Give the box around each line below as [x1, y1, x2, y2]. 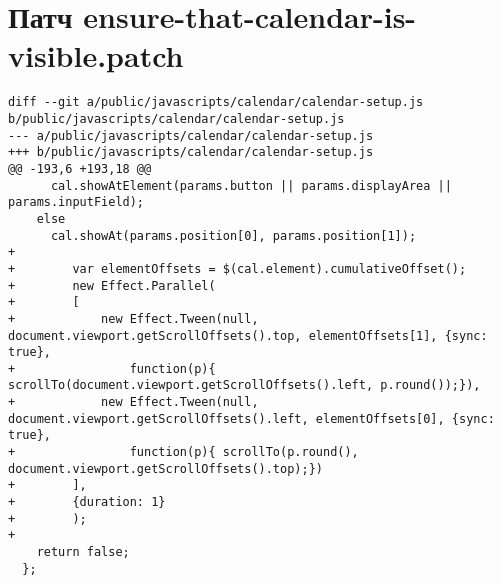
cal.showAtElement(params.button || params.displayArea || [50, 178, 452, 193]
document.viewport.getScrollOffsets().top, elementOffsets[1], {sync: [8, 328, 488, 343]
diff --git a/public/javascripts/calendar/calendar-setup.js [8, 95, 424, 110]
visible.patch [8, 35, 184, 76]
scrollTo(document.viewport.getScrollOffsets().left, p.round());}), [8, 378, 481, 393]
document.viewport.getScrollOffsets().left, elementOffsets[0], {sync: [8, 411, 495, 426]
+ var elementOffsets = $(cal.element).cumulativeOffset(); [8, 261, 467, 276]
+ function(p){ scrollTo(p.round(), [8, 445, 359, 460]
